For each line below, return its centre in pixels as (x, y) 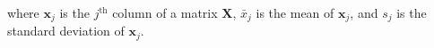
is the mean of (295, 12)
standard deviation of (66, 31)
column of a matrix (165, 12)
